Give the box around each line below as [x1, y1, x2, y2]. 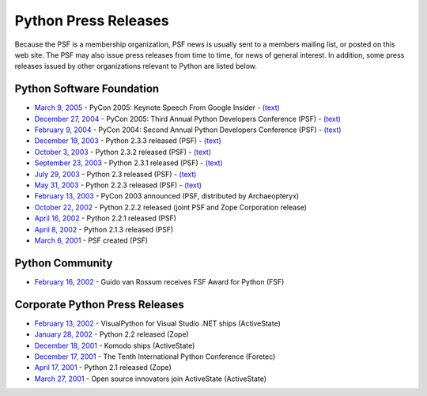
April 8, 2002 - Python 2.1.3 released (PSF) [34, 224, 174, 234]
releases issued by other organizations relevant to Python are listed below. [14, 62, 257, 71]
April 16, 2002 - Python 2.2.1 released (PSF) [34, 213, 177, 223]
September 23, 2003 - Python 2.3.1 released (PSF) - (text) [34, 158, 223, 168]
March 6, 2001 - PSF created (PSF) [34, 236, 148, 245]
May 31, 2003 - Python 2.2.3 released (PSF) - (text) [34, 180, 202, 190]
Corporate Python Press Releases [14, 297, 185, 311]
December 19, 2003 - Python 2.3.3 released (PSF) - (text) [34, 136, 221, 145]
